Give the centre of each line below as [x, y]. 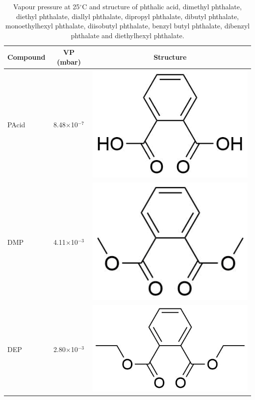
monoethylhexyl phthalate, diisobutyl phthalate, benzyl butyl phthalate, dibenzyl [127, 26]
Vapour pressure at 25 [47, 6]
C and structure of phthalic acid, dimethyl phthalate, [162, 6]
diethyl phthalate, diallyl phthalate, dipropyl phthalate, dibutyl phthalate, [127, 16]
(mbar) [69, 61]
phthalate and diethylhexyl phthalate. [127, 35]
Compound [26, 57]
